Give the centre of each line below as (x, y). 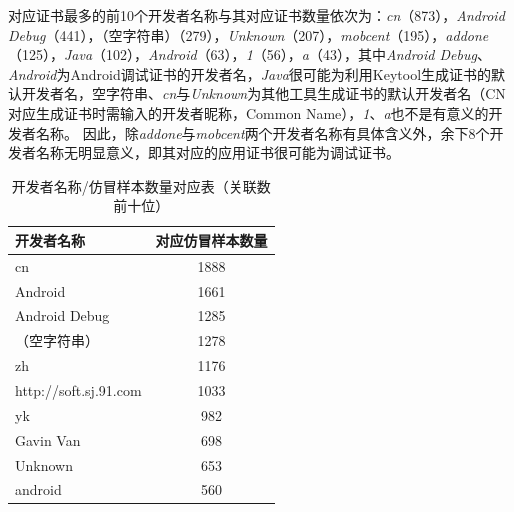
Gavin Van (48, 439)
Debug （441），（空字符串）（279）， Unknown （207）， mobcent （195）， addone (248, 34)
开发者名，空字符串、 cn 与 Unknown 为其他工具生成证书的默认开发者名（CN (263, 93)
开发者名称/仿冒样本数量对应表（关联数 (141, 185)
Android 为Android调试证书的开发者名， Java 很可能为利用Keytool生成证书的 (250, 73)
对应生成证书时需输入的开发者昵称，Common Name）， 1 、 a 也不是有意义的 (248, 112)
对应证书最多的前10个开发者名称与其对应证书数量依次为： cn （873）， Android (256, 15)
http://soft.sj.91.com (78, 390)
